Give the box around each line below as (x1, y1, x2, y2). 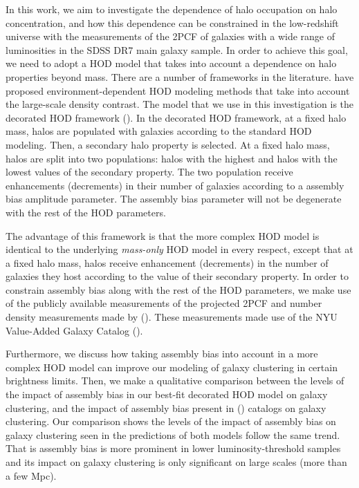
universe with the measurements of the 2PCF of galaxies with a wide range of (6, 29, 335, 44)
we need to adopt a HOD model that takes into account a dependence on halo (6, 56, 337, 71)
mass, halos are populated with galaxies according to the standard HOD (6, 124, 312, 138)
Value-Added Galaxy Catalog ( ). (6, 323, 143, 337)
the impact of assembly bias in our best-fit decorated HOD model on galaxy (6, 387, 328, 402)
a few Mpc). (6, 468, 57, 482)
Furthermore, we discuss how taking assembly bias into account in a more (6, 346, 318, 361)
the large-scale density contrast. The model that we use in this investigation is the (6, 97, 354, 111)
